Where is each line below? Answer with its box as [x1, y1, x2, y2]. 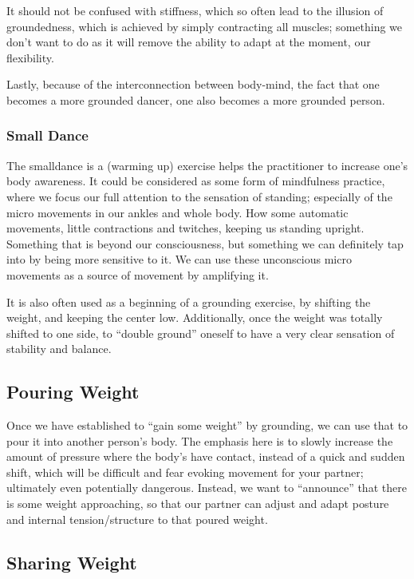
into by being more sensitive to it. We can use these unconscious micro [6, 251, 352, 268]
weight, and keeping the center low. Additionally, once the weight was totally [6, 309, 383, 326]
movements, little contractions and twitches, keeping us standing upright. [6, 220, 365, 236]
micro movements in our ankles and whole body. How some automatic [6, 204, 349, 220]
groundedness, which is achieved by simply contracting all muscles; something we [6, 18, 403, 34]
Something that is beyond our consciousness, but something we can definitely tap [6, 235, 404, 252]
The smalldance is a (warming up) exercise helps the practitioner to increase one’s [6, 157, 408, 173]
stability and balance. [6, 340, 112, 357]
